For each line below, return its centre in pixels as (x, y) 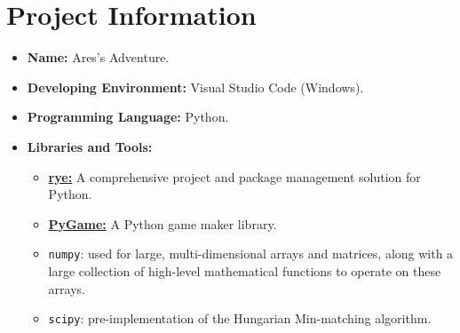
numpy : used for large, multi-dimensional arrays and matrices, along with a (251, 254)
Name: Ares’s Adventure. (98, 57)
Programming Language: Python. (128, 117)
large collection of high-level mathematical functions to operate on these (245, 270)
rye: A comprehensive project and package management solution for (234, 176)
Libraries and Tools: (90, 146)
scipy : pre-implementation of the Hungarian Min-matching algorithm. (240, 318)
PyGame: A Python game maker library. (163, 223)
